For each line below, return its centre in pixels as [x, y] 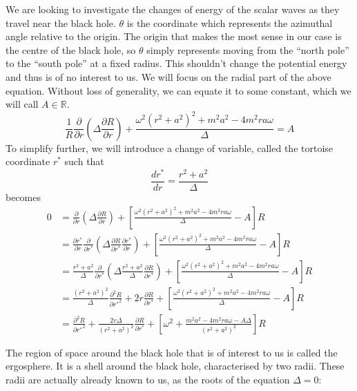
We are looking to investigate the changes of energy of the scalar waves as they [173, 9]
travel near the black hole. [61, 22]
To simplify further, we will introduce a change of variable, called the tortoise [170, 147]
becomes [23, 197]
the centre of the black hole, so [71, 49]
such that [84, 161]
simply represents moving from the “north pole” [248, 49]
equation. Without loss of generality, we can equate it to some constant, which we [178, 90]
